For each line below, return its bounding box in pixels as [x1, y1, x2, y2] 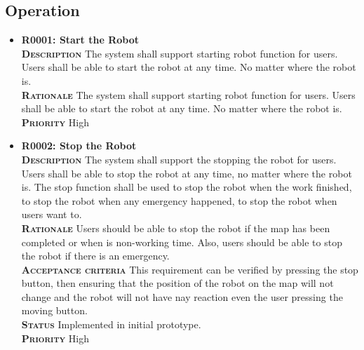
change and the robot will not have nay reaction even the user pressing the [21, 289, 343, 304]
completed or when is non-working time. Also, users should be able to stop [21, 234, 342, 249]
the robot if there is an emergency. [21, 248, 170, 263]
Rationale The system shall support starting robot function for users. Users [21, 87, 356, 102]
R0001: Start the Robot [21, 32, 139, 47]
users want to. [21, 207, 82, 222]
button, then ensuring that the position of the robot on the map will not [21, 276, 334, 290]
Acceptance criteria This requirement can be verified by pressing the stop [21, 262, 358, 276]
